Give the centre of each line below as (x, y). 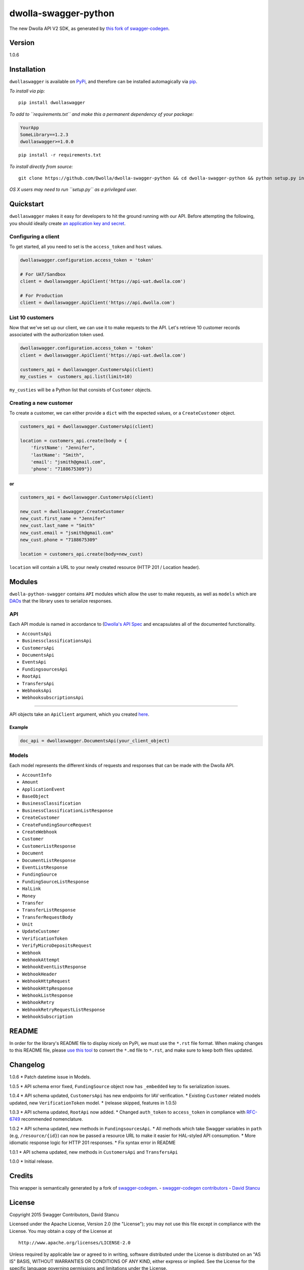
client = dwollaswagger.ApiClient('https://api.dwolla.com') (98, 303)
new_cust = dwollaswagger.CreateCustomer (72, 511)
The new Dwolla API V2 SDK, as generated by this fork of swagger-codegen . (89, 28)
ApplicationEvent (44, 789)
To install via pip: (27, 91)
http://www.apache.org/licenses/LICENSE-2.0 (75, 1243)
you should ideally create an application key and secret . (68, 223)
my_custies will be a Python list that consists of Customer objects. (81, 390)
